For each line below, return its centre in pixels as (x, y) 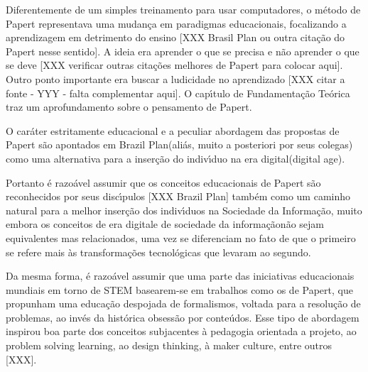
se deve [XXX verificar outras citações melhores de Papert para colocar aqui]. (174, 65)
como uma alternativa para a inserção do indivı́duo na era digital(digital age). (175, 158)
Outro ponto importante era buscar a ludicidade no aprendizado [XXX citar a (175, 78)
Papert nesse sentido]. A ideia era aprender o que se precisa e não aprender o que (183, 51)
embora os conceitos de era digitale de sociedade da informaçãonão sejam (165, 224)
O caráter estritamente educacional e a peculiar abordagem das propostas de (173, 130)
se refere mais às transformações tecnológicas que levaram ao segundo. (158, 252)
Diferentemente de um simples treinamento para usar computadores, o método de (183, 9)
